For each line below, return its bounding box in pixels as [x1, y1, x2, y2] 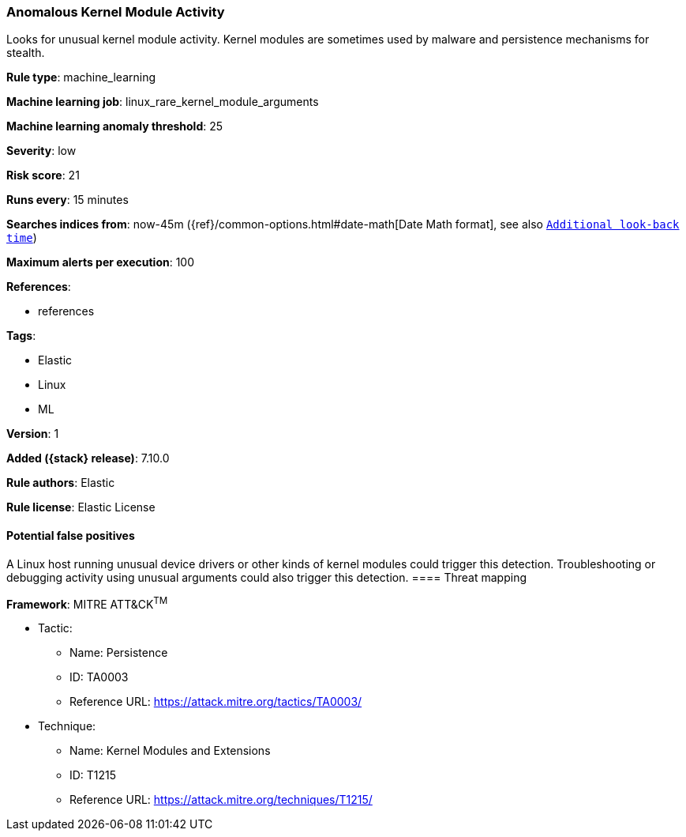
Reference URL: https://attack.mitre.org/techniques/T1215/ [69, 793, 373, 807]
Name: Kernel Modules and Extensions [69, 744, 271, 758]
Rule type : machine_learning [6, 70, 156, 85]
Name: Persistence [69, 646, 168, 660]
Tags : [6, 329, 36, 343]
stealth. [6, 46, 45, 60]
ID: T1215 [69, 768, 117, 782]
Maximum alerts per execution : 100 [6, 255, 195, 270]
